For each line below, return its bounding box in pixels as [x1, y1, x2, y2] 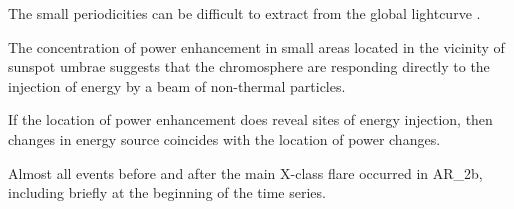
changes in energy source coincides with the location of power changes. [8, 128, 441, 149]
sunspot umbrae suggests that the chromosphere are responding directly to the [8, 56, 490, 77]
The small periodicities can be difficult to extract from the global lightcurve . [8, 3, 481, 23]
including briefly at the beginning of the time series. [8, 182, 326, 203]
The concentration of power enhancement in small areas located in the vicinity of [8, 36, 505, 57]
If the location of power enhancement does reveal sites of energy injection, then [8, 109, 493, 130]
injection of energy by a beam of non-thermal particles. [8, 75, 346, 96]
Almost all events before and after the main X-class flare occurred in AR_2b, [8, 162, 483, 183]
